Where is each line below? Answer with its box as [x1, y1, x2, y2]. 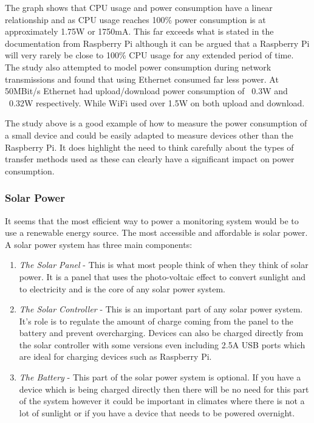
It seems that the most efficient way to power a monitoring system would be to [5, 214, 299, 227]
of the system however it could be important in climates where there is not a [19, 394, 305, 407]
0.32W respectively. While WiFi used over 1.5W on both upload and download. [9, 96, 305, 109]
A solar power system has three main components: [5, 238, 193, 250]
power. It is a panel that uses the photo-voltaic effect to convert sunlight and [19, 270, 306, 283]
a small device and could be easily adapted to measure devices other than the [5, 128, 293, 141]
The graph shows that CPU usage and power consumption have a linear [5, 1, 273, 13]
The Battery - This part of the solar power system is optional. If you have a [19, 371, 301, 383]
